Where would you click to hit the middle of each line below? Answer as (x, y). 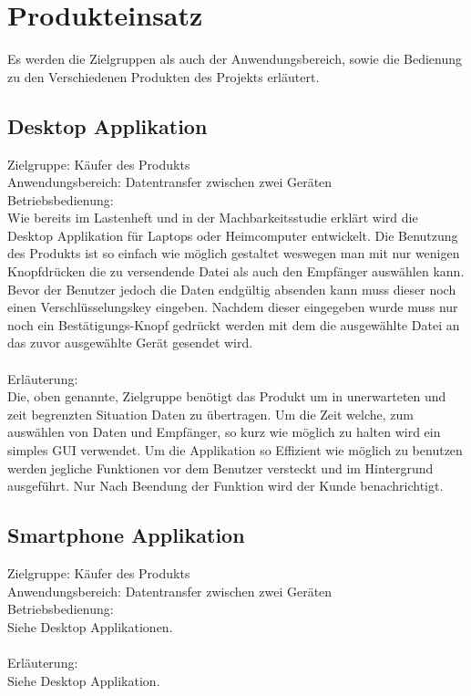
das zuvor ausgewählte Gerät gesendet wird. (130, 343)
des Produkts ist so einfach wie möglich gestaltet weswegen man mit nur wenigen (234, 253)
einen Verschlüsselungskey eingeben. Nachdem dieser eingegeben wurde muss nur (233, 307)
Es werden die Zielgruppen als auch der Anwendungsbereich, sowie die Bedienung (235, 59)
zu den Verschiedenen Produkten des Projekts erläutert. (164, 76)
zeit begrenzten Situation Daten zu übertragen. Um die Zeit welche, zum (210, 414)
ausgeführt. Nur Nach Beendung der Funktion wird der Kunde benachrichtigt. (225, 486)
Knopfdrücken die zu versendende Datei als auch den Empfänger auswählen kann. (236, 271)
